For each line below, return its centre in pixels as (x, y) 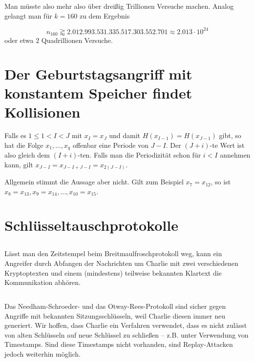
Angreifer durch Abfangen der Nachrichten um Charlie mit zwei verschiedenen (122, 263)
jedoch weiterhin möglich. (42, 354)
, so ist (221, 182)
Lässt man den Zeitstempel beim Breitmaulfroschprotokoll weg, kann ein (113, 253)
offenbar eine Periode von (110, 145)
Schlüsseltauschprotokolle (91, 225)
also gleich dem (27, 155)
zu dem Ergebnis (105, 15)
